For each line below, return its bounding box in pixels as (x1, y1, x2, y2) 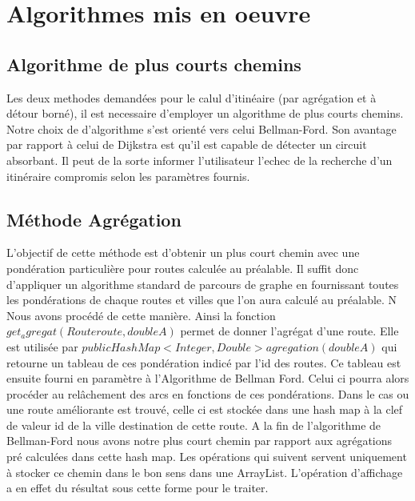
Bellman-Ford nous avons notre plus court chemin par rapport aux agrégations (6, 432, 393, 449)
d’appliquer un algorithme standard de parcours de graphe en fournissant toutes (6, 275, 399, 292)
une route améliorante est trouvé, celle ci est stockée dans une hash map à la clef (6, 401, 403, 418)
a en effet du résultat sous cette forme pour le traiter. (6, 479, 269, 496)
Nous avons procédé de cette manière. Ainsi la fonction (6, 307, 276, 323)
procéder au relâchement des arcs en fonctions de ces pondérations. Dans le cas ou (6, 385, 409, 402)
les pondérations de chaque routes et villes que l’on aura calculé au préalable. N (6, 291, 397, 308)
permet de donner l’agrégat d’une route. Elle (180, 323, 399, 339)
